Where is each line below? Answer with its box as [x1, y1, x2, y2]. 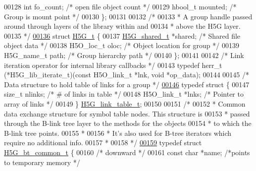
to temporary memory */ [4, 157, 80, 167]
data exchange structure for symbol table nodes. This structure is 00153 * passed [4, 108, 250, 118]
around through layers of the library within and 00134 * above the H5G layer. [4, 21, 241, 31]
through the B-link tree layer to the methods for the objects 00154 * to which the [4, 118, 252, 128]
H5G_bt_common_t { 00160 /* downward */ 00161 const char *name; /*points [4, 147, 250, 157]
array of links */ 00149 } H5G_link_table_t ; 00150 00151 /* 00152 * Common [4, 98, 246, 109]
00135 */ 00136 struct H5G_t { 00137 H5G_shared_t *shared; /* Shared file [4, 30, 241, 41]
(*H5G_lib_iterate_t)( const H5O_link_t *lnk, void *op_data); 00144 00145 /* [4, 69, 249, 80]
